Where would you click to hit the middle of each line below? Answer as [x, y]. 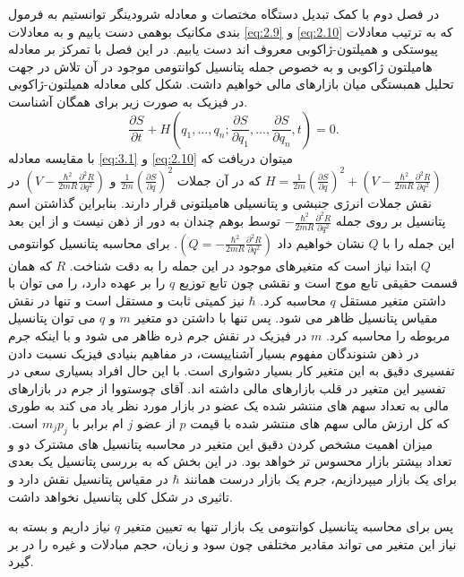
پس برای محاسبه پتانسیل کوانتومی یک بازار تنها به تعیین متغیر [289, 526]
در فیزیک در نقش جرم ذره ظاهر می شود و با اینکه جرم [158, 336]
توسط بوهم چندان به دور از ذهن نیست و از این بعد [144, 221]
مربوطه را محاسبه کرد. [388, 336]
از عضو [156, 422]
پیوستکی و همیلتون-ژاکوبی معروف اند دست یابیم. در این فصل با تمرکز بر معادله [223, 49]
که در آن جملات [219, 180]
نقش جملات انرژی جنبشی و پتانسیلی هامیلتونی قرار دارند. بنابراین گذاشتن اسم [220, 202]
